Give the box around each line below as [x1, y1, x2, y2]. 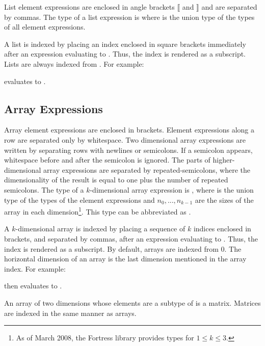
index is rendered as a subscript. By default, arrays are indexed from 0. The [4, 243, 242, 254]
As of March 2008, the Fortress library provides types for [16, 332, 194, 343]
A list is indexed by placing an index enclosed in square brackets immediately [4, 38, 246, 49]
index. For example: [4, 263, 66, 274]
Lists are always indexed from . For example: [4, 58, 144, 69]
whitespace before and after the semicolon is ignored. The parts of [4, 154, 210, 165]
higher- [213, 154, 235, 165]
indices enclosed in [193, 223, 251, 234]
